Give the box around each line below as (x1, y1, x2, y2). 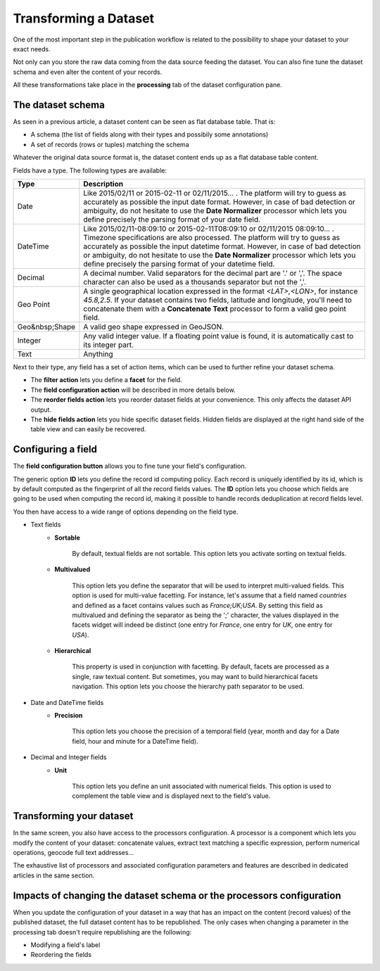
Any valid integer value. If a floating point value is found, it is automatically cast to (83, 331, 354, 341)
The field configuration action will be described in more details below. (30, 386, 236, 394)
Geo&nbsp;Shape (17, 322, 76, 331)
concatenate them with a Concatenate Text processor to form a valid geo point (83, 303, 346, 313)
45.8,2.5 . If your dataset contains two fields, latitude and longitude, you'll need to (83, 295, 352, 305)
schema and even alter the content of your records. (13, 68, 163, 76)
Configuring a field (13, 443, 98, 455)
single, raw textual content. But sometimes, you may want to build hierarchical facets (72, 672, 318, 680)
